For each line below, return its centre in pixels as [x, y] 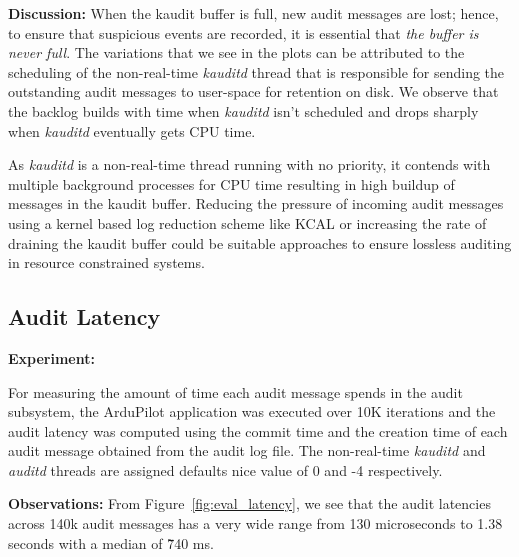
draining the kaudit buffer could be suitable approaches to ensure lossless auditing [260, 242]
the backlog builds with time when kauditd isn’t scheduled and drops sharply [243, 110]
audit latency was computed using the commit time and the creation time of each [258, 430]
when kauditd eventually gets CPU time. [132, 130]
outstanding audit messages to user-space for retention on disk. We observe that [253, 91]
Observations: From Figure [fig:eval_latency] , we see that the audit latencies [249, 503]
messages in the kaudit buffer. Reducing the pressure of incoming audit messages [256, 203]
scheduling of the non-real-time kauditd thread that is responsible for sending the [256, 71]
